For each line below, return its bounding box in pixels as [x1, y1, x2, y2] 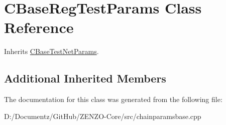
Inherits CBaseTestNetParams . [4, 46, 99, 56]
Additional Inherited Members [4, 70, 166, 86]
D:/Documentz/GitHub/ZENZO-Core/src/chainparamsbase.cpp [4, 110, 201, 121]
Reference [4, 17, 74, 37]
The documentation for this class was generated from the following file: [4, 94, 222, 104]
